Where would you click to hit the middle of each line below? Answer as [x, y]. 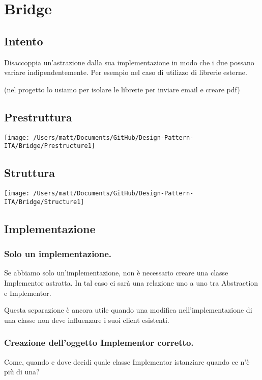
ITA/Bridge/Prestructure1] [50, 146]
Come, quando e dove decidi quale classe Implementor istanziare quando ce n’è [127, 361]
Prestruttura [38, 117]
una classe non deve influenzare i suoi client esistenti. [87, 320]
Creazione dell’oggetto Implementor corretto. [99, 343]
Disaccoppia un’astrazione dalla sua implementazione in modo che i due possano [129, 62]
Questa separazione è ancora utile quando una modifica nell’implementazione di [128, 310]
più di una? [22, 372]
